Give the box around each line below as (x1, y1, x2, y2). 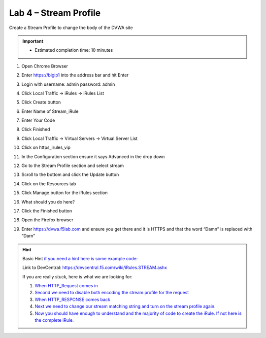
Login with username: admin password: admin (21, 81, 115, 87)
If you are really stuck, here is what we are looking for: (22, 273, 133, 279)
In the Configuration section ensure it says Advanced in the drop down (21, 153, 165, 160)
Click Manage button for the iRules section (21, 190, 108, 196)
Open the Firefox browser (21, 217, 73, 223)
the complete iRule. (34, 317, 74, 323)
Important (22, 38, 44, 44)
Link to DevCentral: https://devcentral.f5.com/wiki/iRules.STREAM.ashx (22, 265, 167, 270)
